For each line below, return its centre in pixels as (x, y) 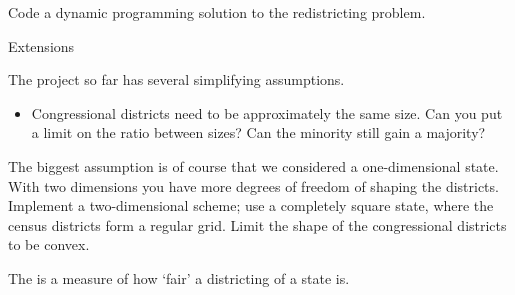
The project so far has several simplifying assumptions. (176, 79)
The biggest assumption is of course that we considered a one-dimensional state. (253, 165)
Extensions (41, 45)
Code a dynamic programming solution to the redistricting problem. (217, 12)
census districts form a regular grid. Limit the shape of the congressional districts (257, 224)
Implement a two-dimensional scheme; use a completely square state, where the (251, 205)
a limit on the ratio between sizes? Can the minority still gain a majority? (258, 132)
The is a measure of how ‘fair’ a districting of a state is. (179, 277)
